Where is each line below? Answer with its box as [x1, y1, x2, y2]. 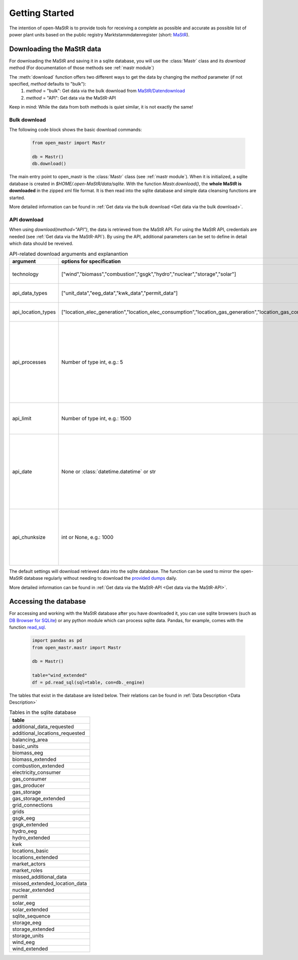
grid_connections [12, 801, 53, 808]
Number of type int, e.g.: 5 [61, 358, 124, 365]
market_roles [12, 866, 43, 873]
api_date [12, 468, 32, 475]
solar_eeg [12, 899, 35, 906]
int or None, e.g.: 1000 [61, 533, 114, 540]
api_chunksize [12, 533, 46, 540]
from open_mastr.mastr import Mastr [32, 644, 122, 650]
